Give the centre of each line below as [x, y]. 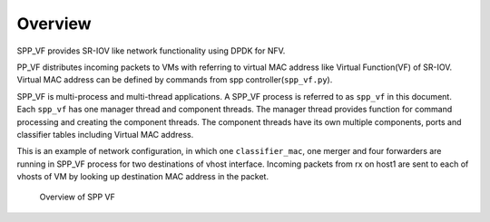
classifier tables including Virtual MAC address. [105, 134]
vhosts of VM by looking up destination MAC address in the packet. [143, 177]
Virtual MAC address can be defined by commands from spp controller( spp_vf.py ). [175, 80]
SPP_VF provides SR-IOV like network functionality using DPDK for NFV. [151, 51]
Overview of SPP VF [77, 197]
